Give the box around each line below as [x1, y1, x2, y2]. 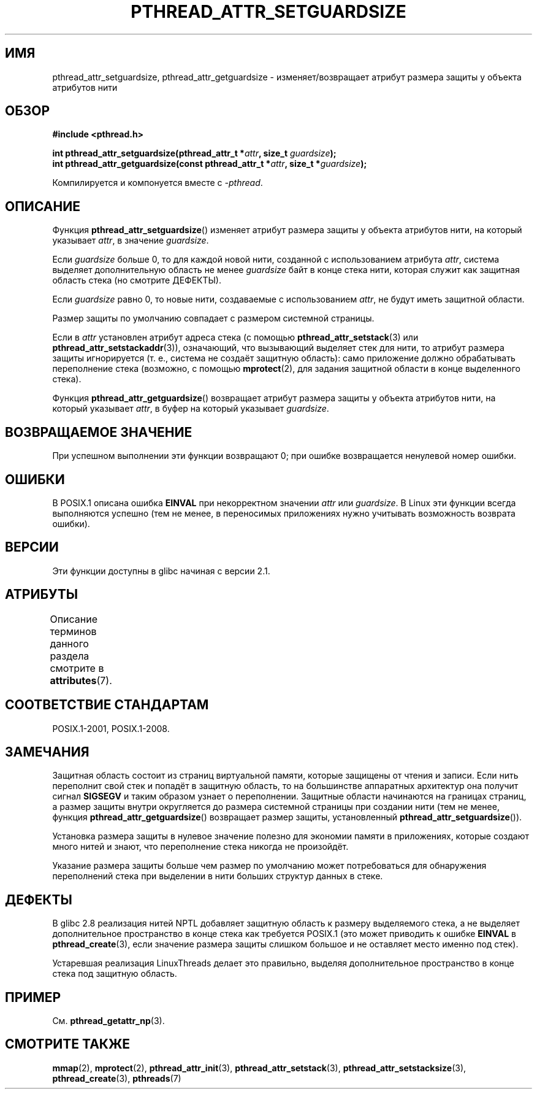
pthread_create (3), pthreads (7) [52, 1073, 181, 1084]
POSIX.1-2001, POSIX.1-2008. [52, 723, 170, 734]
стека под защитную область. [52, 968, 177, 979]
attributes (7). [50, 674, 112, 687]
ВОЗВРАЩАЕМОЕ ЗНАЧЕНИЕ [5, 424, 192, 440]
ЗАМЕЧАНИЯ [5, 744, 89, 760]
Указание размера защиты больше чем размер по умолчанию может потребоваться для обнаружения [52, 860, 487, 871]
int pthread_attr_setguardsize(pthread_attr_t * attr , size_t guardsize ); [52, 148, 337, 159]
